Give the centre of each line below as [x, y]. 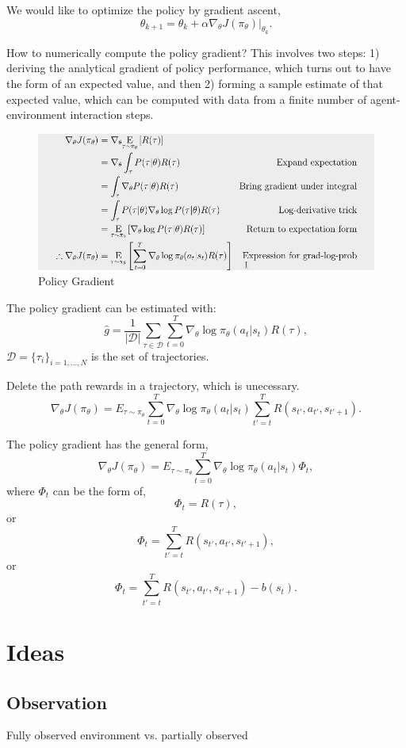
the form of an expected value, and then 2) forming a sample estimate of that [195, 83]
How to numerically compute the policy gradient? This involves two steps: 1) [193, 52]
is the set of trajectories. [150, 355]
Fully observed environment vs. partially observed [127, 735]
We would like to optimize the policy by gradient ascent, [144, 10]
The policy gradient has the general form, [107, 444]
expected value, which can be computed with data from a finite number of [187, 99]
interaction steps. [112, 114]
